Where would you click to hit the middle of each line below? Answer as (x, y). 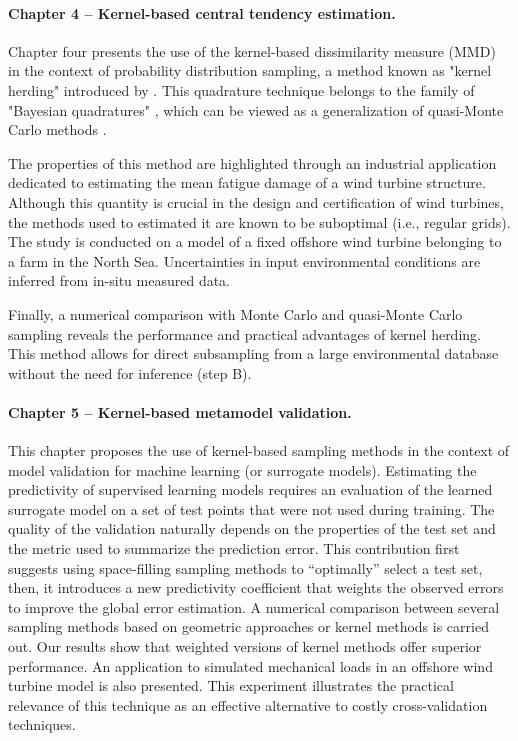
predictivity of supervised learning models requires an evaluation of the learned (250, 489)
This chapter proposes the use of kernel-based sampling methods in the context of (259, 450)
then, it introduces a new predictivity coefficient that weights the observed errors (256, 587)
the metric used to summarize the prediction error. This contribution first (234, 548)
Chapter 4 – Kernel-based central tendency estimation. (202, 12)
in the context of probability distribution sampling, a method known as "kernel (250, 70)
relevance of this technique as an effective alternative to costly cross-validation (248, 704)
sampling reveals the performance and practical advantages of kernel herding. (244, 333)
